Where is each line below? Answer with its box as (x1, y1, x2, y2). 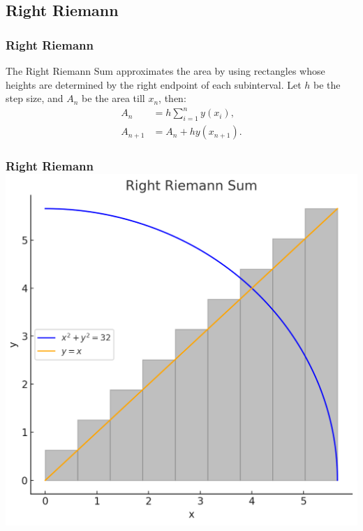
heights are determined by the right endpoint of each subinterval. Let (6, 77, 302, 92)
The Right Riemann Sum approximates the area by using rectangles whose (6, 64, 325, 78)
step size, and (6, 91, 64, 106)
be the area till (82, 91, 145, 106)
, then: (158, 91, 186, 106)
